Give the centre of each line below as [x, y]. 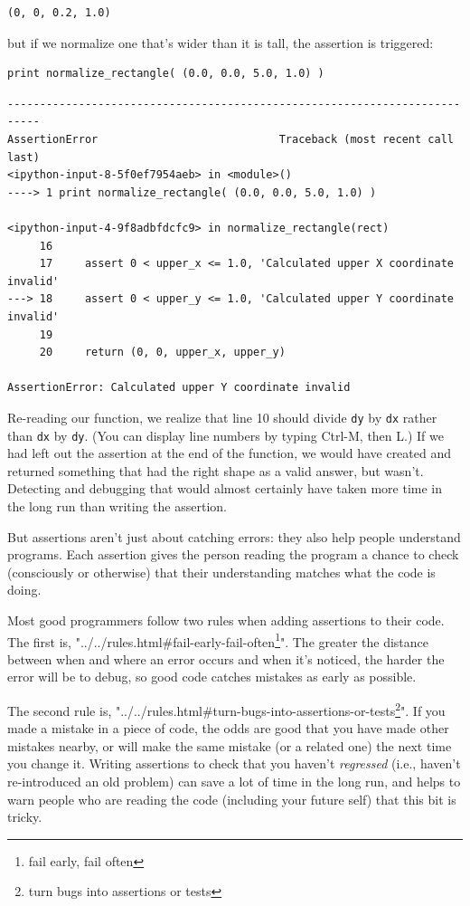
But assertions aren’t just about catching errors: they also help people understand [234, 536]
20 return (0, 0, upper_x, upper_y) [162, 353]
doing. [24, 590]
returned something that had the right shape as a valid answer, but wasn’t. [216, 470]
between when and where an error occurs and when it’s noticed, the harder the [226, 658]
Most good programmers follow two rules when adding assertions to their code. [226, 620]
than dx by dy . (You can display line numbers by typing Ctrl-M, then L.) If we [226, 435]
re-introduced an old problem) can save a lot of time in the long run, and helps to [234, 781]
